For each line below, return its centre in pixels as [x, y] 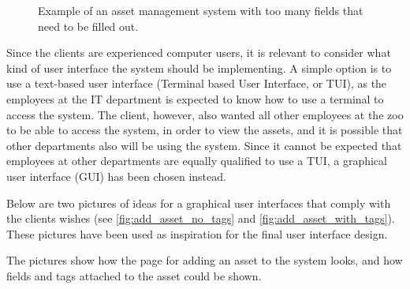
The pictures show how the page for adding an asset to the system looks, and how [205, 260]
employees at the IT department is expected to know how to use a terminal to [195, 98]
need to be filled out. [88, 26]
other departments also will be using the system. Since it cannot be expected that [204, 145]
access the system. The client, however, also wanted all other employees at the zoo [205, 114]
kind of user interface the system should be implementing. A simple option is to [199, 68]
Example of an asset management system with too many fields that [201, 10]
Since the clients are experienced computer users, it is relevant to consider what [199, 53]
